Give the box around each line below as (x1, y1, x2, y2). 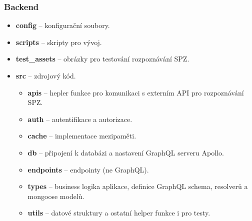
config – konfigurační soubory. (15, 20, 110, 30)
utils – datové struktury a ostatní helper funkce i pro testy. (27, 207, 210, 218)
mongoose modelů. (27, 190, 84, 201)
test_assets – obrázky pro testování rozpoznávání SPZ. (15, 53, 189, 64)
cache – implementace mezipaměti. (27, 130, 136, 141)
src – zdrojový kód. (15, 70, 76, 80)
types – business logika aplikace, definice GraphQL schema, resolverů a (27, 181, 248, 191)
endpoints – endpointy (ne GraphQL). (27, 164, 149, 174)
